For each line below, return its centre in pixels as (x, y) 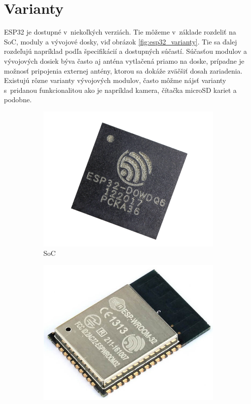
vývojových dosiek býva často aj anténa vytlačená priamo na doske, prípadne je (124, 61)
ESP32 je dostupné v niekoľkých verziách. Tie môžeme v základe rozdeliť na (120, 32)
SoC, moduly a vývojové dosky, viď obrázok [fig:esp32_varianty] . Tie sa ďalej (121, 41)
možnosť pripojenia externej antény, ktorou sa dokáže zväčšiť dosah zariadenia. (123, 70)
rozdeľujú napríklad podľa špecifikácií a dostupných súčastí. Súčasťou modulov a (125, 51)
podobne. (18, 100)
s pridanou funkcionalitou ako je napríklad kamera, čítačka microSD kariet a (120, 90)
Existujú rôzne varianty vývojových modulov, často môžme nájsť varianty (115, 80)
